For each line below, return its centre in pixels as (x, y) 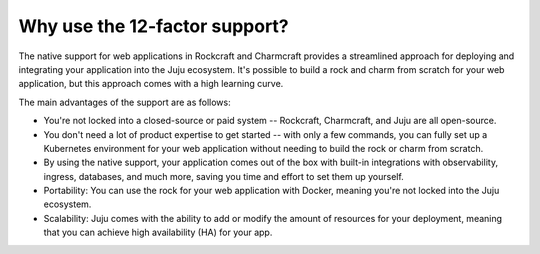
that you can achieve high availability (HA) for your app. (158, 232)
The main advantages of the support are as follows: (125, 102)
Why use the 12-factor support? (153, 26)
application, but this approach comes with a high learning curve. (151, 84)
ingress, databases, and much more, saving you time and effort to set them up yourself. (223, 176)
